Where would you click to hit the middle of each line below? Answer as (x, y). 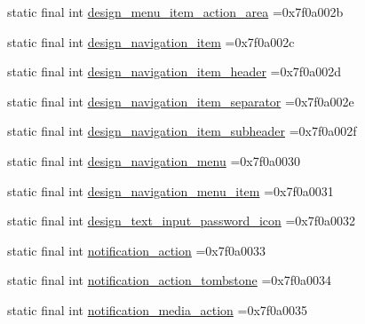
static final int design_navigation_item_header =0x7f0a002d (174, 71)
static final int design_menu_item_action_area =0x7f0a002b (175, 12)
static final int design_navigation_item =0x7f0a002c (151, 41)
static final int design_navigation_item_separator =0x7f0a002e (181, 101)
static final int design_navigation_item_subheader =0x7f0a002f (182, 131)
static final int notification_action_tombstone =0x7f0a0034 (169, 280)
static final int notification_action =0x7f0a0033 (137, 250)
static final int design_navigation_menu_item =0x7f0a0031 (171, 190)
